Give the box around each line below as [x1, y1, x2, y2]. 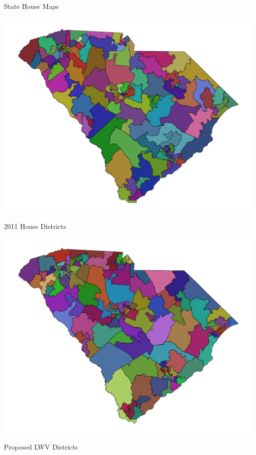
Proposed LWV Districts [4, 441, 78, 452]
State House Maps [4, 1, 59, 11]
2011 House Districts [4, 221, 66, 231]
